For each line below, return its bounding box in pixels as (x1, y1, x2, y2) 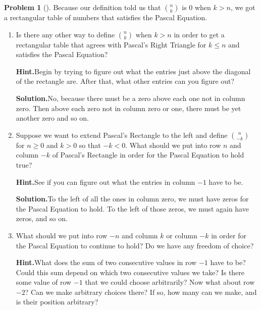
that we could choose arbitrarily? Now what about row (85, 277, 255, 287)
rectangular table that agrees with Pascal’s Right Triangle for (16, 39, 206, 49)
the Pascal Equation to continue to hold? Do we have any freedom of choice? (16, 240, 254, 250)
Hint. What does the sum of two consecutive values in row (16, 257, 197, 268)
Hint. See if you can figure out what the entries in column (16, 176, 195, 187)
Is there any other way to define (16, 29, 115, 39)
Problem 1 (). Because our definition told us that (4, 2, 161, 12)
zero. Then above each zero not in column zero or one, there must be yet (16, 102, 241, 113)
